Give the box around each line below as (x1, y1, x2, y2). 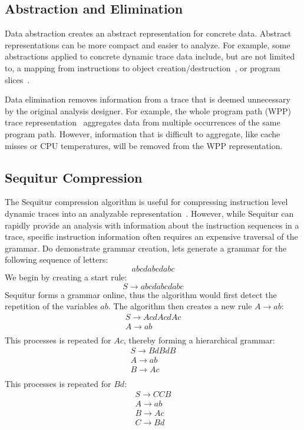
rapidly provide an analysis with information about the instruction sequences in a (5, 219, 299, 231)
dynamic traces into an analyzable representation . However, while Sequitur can (5, 207, 294, 219)
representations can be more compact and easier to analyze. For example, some (5, 38, 290, 51)
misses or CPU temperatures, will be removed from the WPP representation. (5, 139, 283, 151)
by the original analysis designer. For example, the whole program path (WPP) (5, 104, 291, 117)
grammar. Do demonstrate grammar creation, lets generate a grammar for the (5, 242, 287, 254)
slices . (5, 73, 30, 85)
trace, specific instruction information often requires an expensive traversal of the (5, 230, 298, 243)
